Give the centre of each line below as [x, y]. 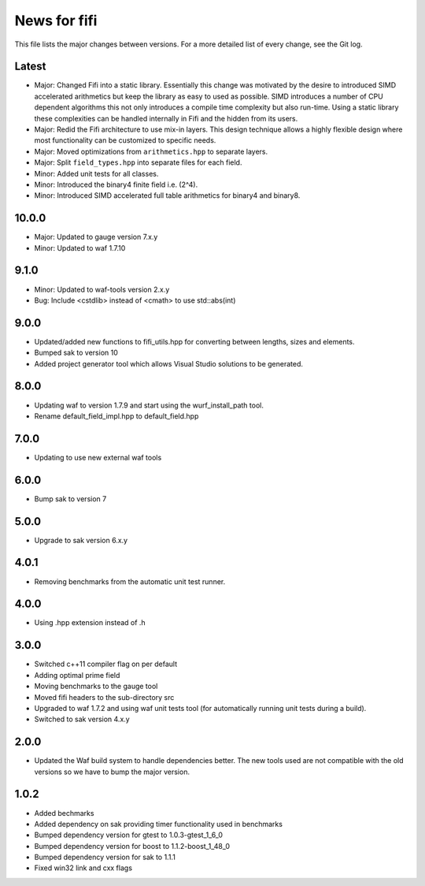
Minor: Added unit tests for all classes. [96, 173]
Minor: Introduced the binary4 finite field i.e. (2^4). [116, 184]
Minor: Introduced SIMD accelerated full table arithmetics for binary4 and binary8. [167, 195]
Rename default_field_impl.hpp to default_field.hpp [116, 416]
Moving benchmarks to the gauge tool [96, 687]
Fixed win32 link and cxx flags [83, 868]
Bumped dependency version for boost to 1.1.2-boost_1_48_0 [132, 846]
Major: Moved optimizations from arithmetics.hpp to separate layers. [151, 151]
